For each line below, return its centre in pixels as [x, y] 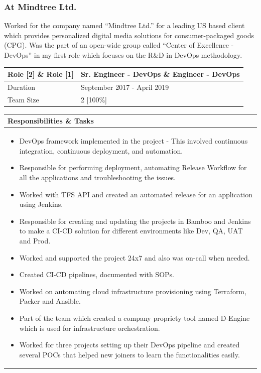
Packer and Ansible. [50, 301]
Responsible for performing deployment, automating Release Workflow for [133, 167]
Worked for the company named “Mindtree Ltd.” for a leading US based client [124, 25]
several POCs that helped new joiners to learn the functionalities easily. [129, 354]
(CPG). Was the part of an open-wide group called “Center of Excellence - [119, 45]
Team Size [23, 99]
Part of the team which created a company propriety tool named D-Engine [135, 318]
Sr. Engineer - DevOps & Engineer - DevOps [160, 74]
